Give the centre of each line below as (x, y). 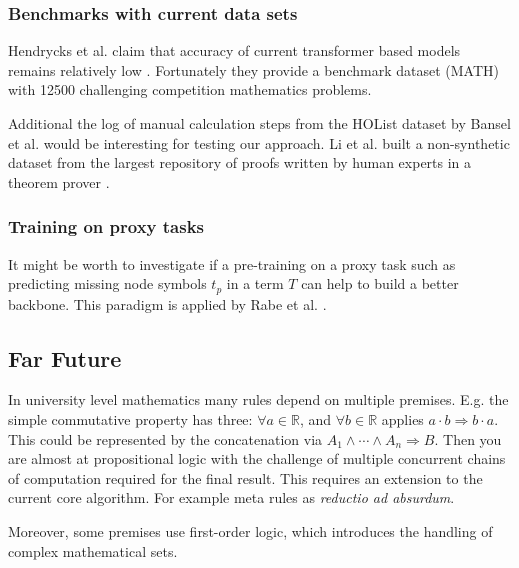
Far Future (65, 357)
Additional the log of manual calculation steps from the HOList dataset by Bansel (259, 123)
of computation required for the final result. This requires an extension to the (245, 477)
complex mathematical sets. (93, 550)
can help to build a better (380, 283)
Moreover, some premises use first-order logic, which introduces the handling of (250, 531)
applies (402, 419)
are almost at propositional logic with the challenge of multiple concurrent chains (257, 458)
